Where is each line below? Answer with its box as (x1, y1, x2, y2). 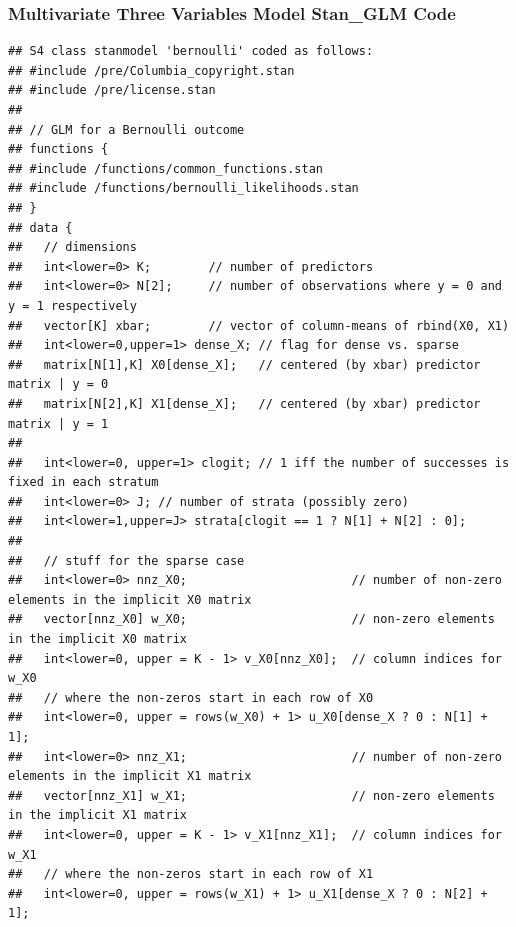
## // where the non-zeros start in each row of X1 (8, 867, 374, 882)
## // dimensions (8, 240, 137, 255)
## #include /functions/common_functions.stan (8, 161, 323, 176)
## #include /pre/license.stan (8, 83, 216, 98)
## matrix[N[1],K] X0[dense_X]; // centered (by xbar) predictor (8, 357, 481, 372)
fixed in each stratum (8, 475, 159, 490)
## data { (8, 220, 73, 235)
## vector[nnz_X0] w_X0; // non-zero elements (8, 612, 495, 627)
